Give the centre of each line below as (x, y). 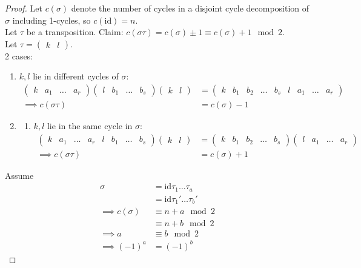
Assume (19, 175)
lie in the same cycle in (90, 126)
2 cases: (19, 55)
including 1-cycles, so (51, 20)
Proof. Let (24, 8)
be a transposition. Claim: (75, 32)
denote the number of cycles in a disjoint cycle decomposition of (190, 8)
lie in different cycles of (76, 76)
